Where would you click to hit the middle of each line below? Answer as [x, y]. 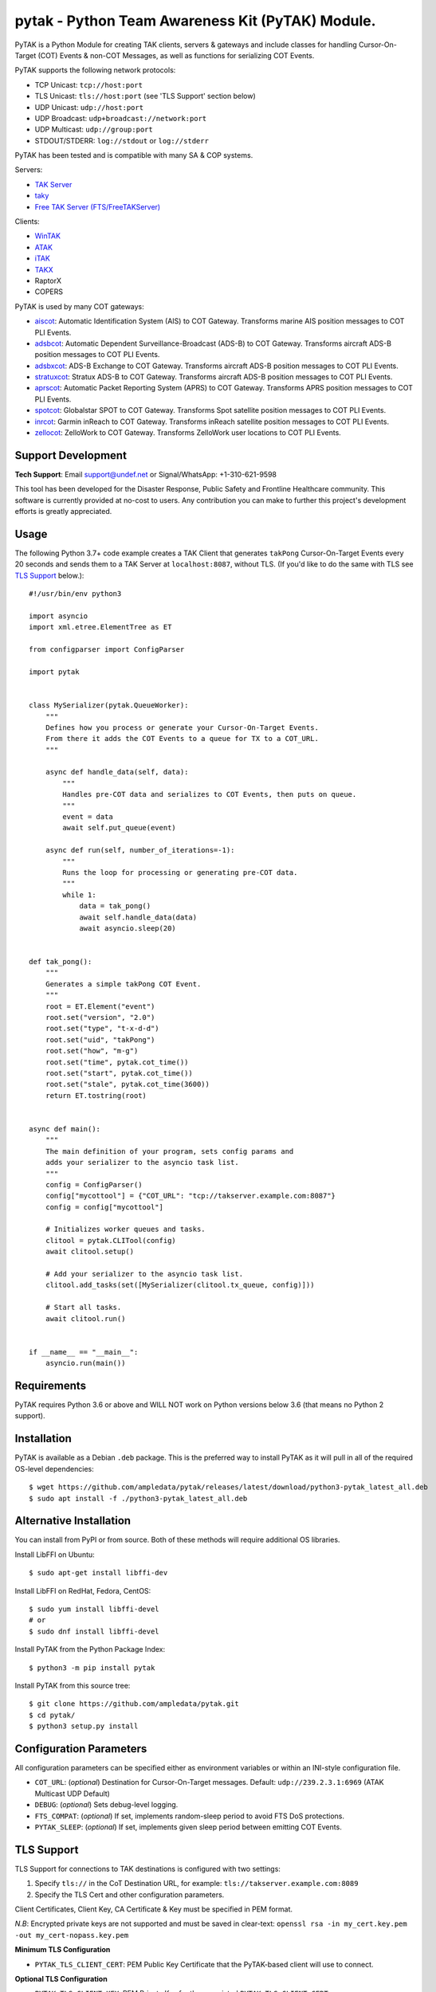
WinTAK [48, 236]
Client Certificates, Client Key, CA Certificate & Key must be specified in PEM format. [154, 1909]
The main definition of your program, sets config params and [169, 1151]
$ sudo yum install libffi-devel [94, 1609]
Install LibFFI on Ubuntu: [55, 1555]
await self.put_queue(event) [120, 828]
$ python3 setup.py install [84, 1726]
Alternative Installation [73, 1521]
